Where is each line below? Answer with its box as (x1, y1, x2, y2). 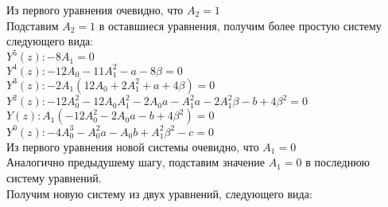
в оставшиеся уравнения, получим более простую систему (99, 17, 382, 33)
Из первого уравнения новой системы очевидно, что (6, 138, 259, 154)
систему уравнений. (6, 169, 102, 186)
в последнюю (305, 154, 371, 170)
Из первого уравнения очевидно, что (6, 2, 184, 18)
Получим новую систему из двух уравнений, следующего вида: (6, 185, 312, 201)
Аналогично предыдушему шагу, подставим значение (6, 154, 266, 170)
